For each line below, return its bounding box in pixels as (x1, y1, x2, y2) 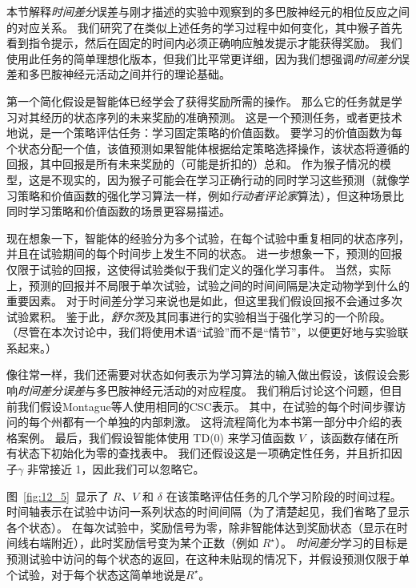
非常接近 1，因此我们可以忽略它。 (26, 461, 205, 477)
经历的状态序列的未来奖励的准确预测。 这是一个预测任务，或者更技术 (39, 108, 402, 125)
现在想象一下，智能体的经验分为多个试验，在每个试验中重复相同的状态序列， (6, 229, 410, 246)
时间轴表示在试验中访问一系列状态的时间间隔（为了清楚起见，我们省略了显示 (6, 503, 410, 520)
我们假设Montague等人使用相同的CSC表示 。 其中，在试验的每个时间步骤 (17, 397, 395, 414)
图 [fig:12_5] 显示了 (6, 487, 109, 504)
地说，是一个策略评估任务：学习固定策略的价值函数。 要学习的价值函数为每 (6, 124, 402, 141)
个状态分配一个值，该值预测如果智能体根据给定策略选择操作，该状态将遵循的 (6, 139, 410, 156)
